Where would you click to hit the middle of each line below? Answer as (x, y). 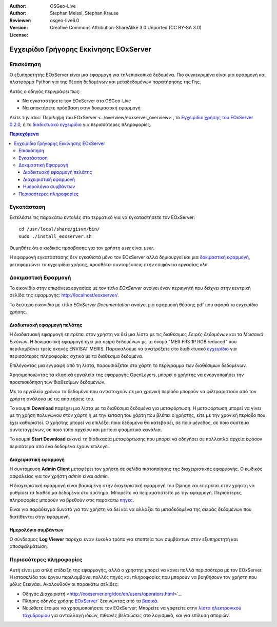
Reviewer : (21, 20)
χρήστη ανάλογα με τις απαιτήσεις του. (52, 399)
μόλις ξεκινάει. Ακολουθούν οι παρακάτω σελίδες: (64, 584)
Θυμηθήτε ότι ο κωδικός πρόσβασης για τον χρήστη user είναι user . (82, 248)
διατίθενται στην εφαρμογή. (40, 517)
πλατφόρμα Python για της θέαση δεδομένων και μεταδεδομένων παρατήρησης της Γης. (105, 82)
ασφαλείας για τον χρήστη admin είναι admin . (59, 476)
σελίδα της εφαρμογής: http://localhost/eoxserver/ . (64, 295)
